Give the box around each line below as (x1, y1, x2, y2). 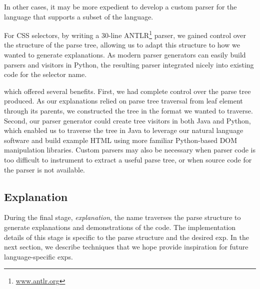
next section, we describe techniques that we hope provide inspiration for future (4, 241, 248, 252)
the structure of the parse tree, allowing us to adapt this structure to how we (4, 39, 240, 50)
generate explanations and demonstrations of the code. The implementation (4, 221, 236, 232)
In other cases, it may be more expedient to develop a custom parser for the (4, 1, 237, 11)
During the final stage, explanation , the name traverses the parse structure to (4, 212, 241, 222)
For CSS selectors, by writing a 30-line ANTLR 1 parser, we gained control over (4, 28, 246, 40)
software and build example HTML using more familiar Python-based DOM (4, 134, 237, 145)
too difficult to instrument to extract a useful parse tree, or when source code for (4, 154, 252, 164)
